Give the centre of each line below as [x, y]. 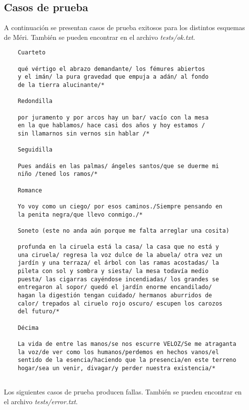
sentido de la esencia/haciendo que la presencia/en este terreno [127, 360]
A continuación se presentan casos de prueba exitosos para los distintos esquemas [124, 27]
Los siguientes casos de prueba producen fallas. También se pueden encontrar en [123, 392]
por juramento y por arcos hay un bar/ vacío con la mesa [113, 117]
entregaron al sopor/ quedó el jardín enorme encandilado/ [115, 287]
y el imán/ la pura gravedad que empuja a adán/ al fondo [113, 77]
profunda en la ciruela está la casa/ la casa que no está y [118, 247]
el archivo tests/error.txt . [41, 401]
